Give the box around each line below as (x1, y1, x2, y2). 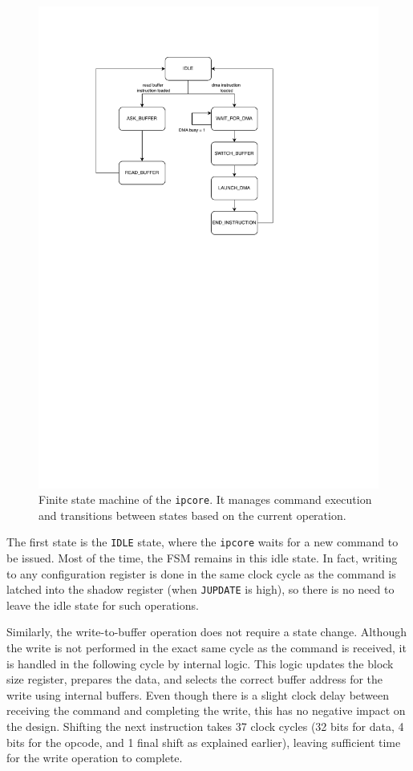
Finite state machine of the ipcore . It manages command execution (38, 491, 372, 508)
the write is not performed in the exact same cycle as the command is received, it (6, 639, 407, 656)
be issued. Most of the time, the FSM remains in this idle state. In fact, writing (6, 550, 398, 566)
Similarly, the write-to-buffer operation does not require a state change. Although (6, 623, 407, 640)
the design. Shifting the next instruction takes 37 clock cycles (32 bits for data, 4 (6, 718, 404, 735)
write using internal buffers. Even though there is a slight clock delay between (6, 686, 390, 703)
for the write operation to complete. (6, 749, 183, 766)
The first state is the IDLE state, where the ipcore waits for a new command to (6, 534, 399, 550)
